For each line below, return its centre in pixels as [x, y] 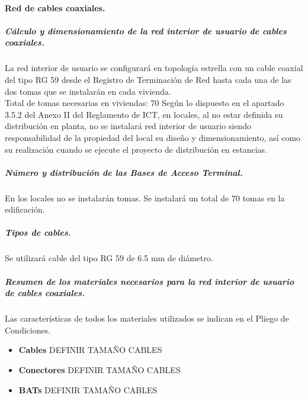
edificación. [25, 209]
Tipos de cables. [38, 232]
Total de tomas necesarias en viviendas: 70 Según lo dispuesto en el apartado [145, 103]
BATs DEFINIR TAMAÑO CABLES [88, 389]
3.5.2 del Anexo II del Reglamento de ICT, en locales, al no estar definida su [144, 114]
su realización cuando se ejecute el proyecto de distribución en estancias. [136, 149]
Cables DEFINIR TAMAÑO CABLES [90, 350]
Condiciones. [28, 330]
